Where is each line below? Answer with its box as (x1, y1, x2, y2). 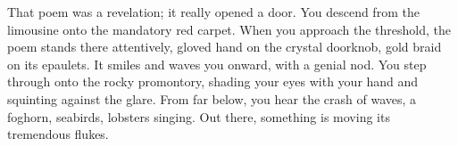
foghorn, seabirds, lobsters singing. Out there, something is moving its (7, 107, 390, 126)
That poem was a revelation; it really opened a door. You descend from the (7, 3, 420, 20)
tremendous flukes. (7, 125, 109, 143)
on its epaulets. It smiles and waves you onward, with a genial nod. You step (7, 54, 427, 73)
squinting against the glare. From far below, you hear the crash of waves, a (7, 89, 417, 108)
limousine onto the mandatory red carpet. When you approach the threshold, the (7, 20, 451, 38)
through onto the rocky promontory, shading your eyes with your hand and (7, 72, 419, 91)
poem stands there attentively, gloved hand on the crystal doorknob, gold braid (7, 37, 442, 56)
